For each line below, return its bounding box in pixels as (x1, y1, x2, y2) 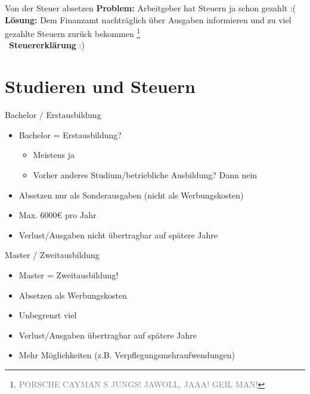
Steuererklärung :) (9, 39, 85, 51)
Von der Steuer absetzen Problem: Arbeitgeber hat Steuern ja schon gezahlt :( (5, 2, 296, 14)
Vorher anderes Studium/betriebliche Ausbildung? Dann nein (33, 168, 258, 181)
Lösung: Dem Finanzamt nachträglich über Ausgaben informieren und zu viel (5, 13, 292, 26)
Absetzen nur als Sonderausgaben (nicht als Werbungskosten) (18, 188, 244, 201)
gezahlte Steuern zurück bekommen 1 (5, 26, 141, 39)
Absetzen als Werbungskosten (18, 288, 127, 301)
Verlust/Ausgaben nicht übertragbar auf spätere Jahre (18, 228, 218, 241)
